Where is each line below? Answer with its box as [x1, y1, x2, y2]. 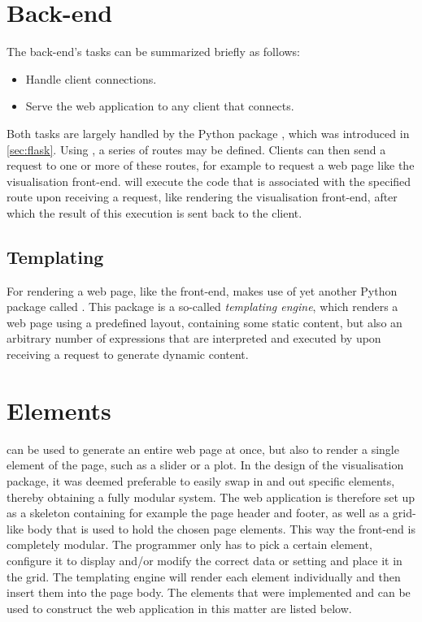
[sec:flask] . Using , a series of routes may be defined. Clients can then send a [7, 140, 386, 158]
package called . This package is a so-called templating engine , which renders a [7, 298, 398, 315]
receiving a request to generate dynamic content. [7, 346, 249, 363]
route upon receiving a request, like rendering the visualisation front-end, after [7, 188, 398, 205]
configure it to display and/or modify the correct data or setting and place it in [7, 551, 402, 568]
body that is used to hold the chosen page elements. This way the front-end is [27, 520, 415, 537]
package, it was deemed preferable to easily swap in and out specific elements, [7, 472, 395, 489]
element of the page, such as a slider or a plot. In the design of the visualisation [7, 456, 404, 473]
